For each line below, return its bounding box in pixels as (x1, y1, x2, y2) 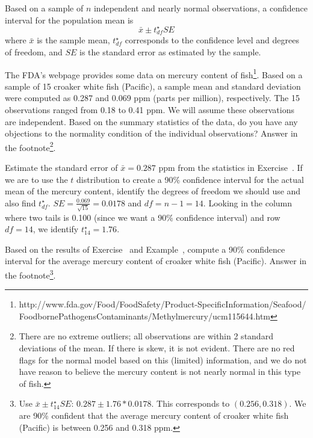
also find (5, 196, 36, 209)
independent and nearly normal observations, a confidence (93, 2, 308, 14)
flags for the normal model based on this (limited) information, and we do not (19, 353, 307, 366)
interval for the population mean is (5, 13, 134, 26)
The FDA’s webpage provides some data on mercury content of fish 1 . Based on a (5, 66, 303, 81)
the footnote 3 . (5, 267, 56, 281)
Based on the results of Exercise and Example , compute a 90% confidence (5, 242, 285, 255)
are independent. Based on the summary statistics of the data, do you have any (5, 115, 298, 128)
